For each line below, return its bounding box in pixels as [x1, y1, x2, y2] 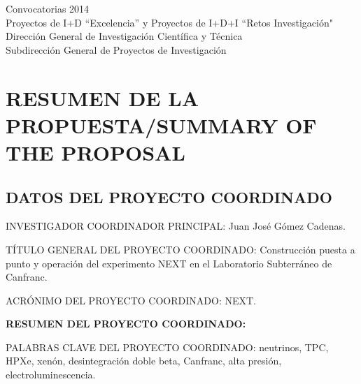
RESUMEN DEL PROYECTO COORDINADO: [6, 316, 246, 331]
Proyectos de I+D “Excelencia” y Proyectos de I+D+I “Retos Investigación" [6, 15, 333, 29]
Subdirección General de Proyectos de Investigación [6, 42, 227, 57]
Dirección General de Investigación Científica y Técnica [6, 29, 243, 43]
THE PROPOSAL [6, 138, 185, 166]
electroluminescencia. [6, 367, 96, 382]
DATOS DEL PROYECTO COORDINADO [6, 186, 332, 207]
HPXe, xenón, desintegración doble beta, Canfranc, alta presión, [6, 353, 282, 368]
